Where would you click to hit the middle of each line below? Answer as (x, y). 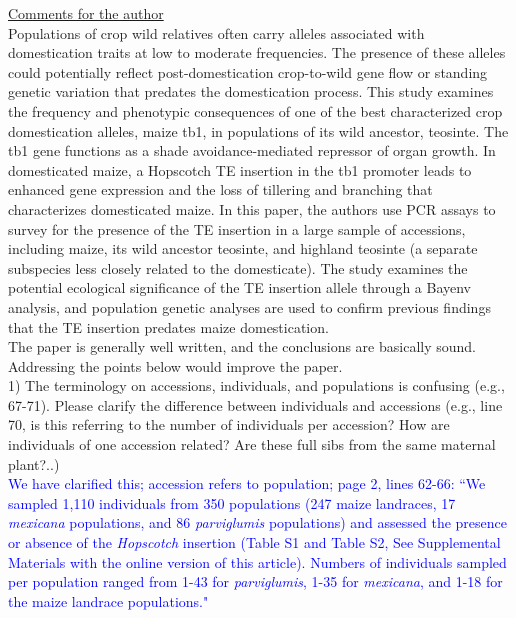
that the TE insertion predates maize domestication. (168, 326)
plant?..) (34, 463)
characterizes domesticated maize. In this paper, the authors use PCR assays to (252, 208)
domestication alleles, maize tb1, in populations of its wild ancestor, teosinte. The (258, 130)
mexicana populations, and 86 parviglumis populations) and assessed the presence (258, 522)
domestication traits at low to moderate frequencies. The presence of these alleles (257, 52)
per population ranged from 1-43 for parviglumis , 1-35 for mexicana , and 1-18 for (255, 581)
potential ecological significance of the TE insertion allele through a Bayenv (240, 287)
